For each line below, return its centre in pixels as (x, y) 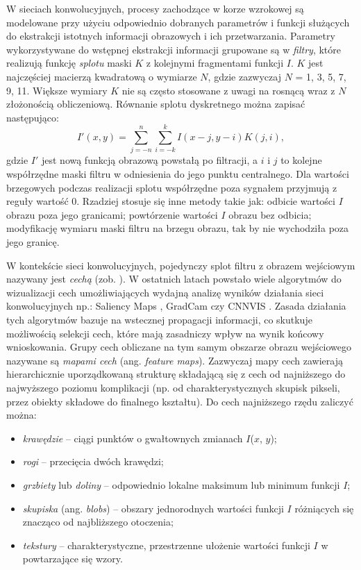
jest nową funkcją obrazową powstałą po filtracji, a (149, 160)
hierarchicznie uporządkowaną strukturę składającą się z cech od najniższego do (176, 374)
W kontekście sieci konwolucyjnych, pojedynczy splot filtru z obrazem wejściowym (181, 265)
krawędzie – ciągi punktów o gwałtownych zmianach (133, 438)
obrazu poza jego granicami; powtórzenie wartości (112, 214)
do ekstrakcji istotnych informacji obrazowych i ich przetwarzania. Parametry (171, 36)
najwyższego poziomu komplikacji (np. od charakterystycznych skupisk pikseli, (173, 387)
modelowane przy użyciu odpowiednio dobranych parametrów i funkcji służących (178, 22)
